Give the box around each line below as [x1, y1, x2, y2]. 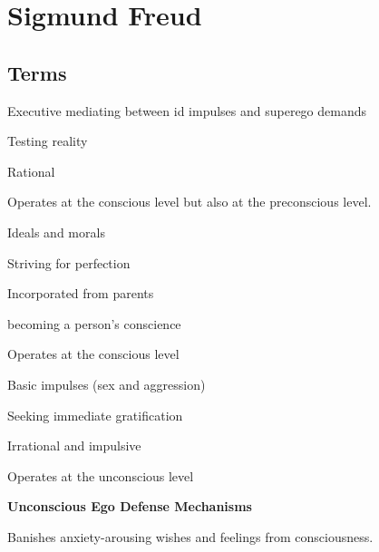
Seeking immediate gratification [7, 405, 183, 424]
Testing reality [7, 131, 88, 150]
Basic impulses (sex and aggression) [7, 374, 206, 393]
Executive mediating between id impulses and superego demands [7, 101, 367, 120]
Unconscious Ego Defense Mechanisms [7, 497, 252, 516]
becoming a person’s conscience [7, 314, 181, 333]
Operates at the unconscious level [7, 466, 194, 485]
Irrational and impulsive [7, 436, 141, 455]
